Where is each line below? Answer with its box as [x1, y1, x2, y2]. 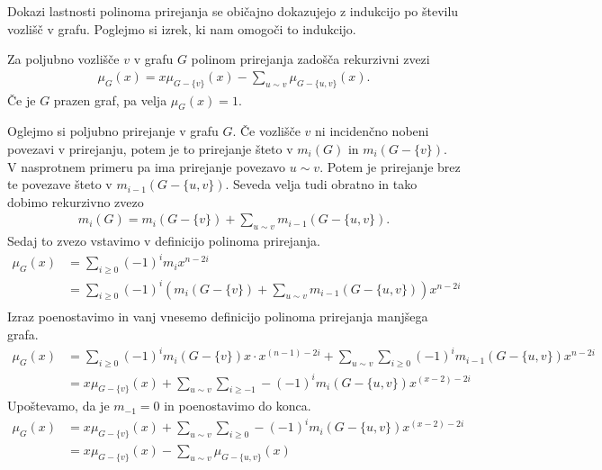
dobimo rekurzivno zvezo [7, 192, 144, 211]
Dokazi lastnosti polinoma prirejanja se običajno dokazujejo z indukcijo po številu [7, 2, 459, 20]
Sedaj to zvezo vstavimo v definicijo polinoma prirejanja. [7, 231, 320, 250]
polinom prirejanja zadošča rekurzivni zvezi [191, 50, 430, 68]
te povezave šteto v [7, 175, 112, 194]
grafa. [7, 325, 39, 344]
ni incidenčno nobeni [315, 122, 429, 140]
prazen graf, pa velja [53, 90, 167, 109]
